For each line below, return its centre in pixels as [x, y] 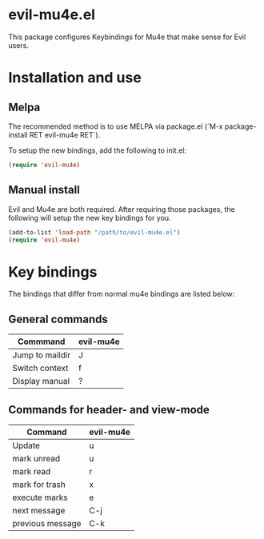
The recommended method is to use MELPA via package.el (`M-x [116, 126]
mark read [32, 471]
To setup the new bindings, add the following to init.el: [97, 150]
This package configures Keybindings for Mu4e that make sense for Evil [127, 37]
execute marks [40, 497]
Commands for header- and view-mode [109, 409]
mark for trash [39, 484]
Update [26, 445]
